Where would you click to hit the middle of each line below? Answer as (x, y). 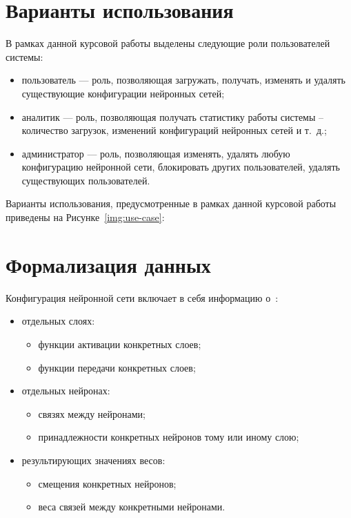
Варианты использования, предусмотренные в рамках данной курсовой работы (171, 203)
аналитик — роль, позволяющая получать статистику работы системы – (173, 116)
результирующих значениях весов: (93, 460)
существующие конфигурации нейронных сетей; (123, 93)
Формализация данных (108, 264)
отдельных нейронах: (66, 391)
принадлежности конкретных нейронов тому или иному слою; (169, 437)
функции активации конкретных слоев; (120, 344)
